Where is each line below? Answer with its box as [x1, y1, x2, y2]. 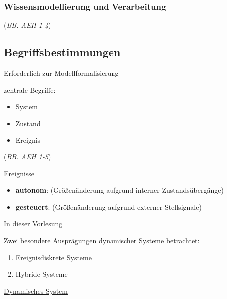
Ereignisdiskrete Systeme [15, 252, 92, 262]
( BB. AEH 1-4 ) [4, 20, 51, 30]
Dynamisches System [4, 285, 68, 296]
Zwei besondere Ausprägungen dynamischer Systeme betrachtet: [4, 235, 200, 245]
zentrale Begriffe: [4, 84, 56, 95]
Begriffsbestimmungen [4, 44, 121, 60]
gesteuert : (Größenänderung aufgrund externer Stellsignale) [15, 201, 202, 212]
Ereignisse [4, 168, 35, 178]
